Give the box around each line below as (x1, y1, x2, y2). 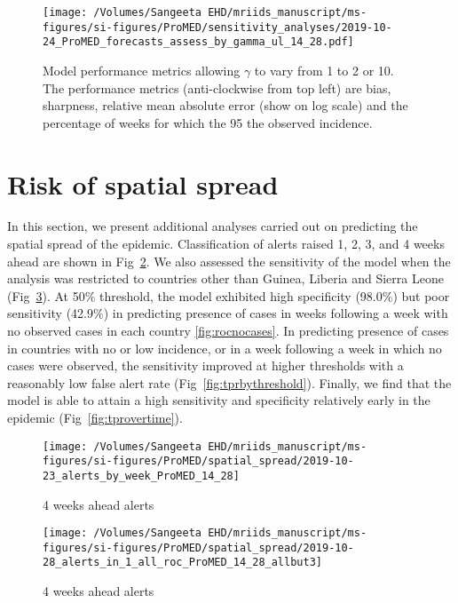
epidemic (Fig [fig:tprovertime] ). (7, 409, 183, 426)
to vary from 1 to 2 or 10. (254, 60, 394, 79)
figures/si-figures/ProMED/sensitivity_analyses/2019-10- (43, 20, 392, 34)
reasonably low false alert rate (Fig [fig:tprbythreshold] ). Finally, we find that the (7, 373, 452, 392)
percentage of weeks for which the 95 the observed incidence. (43, 113, 373, 131)
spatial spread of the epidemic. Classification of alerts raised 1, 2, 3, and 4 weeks (7, 234, 445, 253)
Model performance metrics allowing (43, 60, 241, 79)
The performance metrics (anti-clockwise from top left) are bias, (43, 78, 391, 97)
